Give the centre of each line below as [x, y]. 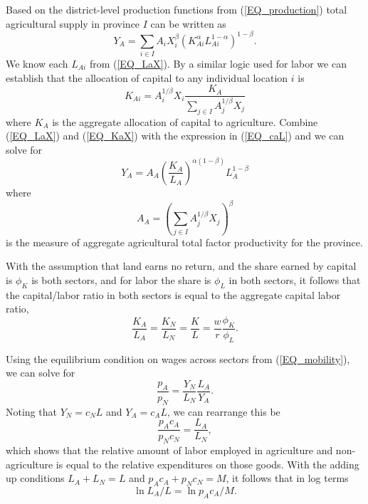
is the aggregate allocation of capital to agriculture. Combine [185, 121]
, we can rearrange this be [224, 411]
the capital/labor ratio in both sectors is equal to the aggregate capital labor [173, 294]
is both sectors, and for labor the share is [121, 279]
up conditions [35, 478]
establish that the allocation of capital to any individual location [147, 77]
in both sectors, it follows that [295, 279]
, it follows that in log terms [287, 478]
